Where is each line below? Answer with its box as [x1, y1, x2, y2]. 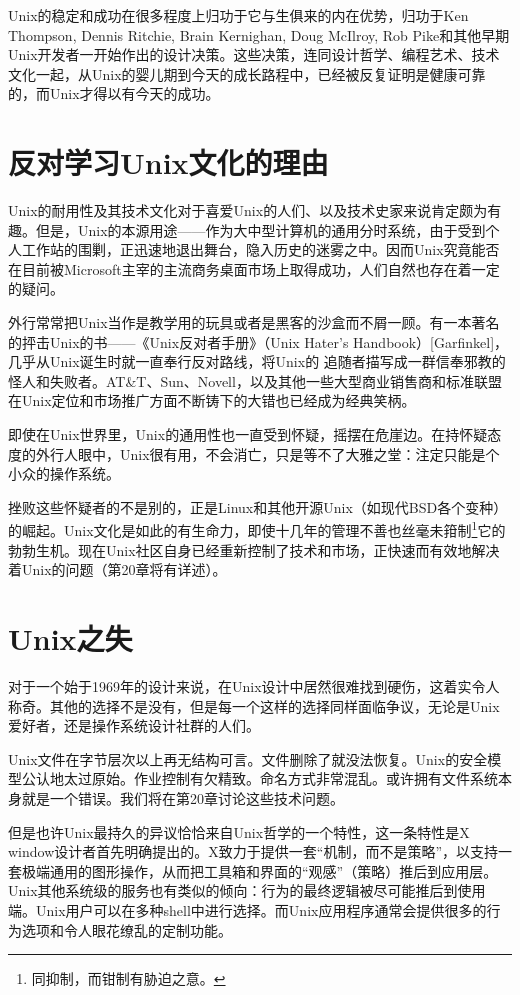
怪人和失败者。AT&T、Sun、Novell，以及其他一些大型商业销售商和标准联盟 [8, 370, 502, 391]
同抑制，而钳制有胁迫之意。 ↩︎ [31, 968, 226, 989]
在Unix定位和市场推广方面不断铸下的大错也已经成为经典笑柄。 [8, 390, 416, 411]
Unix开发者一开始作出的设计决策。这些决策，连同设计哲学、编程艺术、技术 [8, 44, 500, 65]
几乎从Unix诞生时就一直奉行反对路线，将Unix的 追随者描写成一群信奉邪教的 [8, 351, 506, 372]
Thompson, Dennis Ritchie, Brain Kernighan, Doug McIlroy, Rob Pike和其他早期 [8, 24, 510, 45]
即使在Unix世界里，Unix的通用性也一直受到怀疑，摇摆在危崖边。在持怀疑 [8, 424, 488, 445]
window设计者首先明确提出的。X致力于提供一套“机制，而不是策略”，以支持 [8, 841, 498, 862]
